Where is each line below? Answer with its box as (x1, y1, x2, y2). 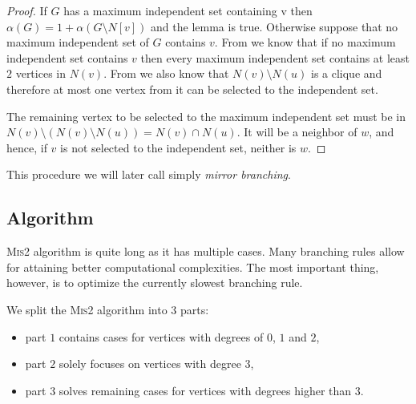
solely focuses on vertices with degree (59, 355, 241, 372)
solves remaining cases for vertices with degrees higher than (59, 382, 352, 398)
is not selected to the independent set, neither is (60, 139, 297, 156)
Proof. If (6, 2, 47, 18)
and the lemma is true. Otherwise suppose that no (151, 18, 398, 34)
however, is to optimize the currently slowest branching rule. (6, 274, 303, 291)
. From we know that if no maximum (214, 34, 396, 50)
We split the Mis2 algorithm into (6, 301, 168, 317)
